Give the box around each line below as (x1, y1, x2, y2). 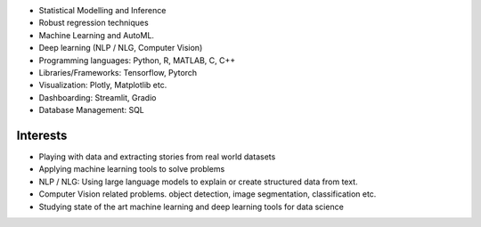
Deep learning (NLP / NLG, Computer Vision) (38, 43, 203, 53)
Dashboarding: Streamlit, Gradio (38, 92, 157, 102)
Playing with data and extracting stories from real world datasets (38, 151, 276, 162)
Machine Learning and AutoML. (38, 29, 155, 40)
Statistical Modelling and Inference (38, 5, 167, 15)
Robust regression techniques (38, 18, 149, 28)
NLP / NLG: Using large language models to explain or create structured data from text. (38, 176, 358, 187)
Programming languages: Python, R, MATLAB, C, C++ (38, 54, 236, 66)
